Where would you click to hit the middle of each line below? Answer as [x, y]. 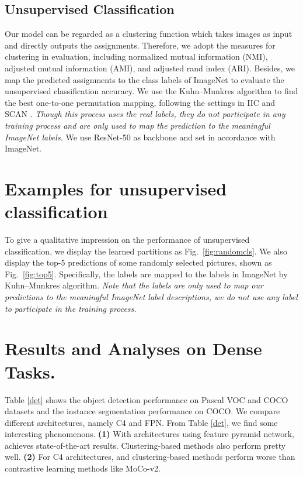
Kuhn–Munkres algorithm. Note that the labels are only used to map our [134, 285]
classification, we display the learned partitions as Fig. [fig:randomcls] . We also [146, 251]
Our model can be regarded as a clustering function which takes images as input [149, 34]
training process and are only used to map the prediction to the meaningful [137, 125]
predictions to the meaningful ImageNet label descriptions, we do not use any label [151, 297]
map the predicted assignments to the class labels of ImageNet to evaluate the [144, 79]
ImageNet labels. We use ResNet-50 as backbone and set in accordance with [140, 137]
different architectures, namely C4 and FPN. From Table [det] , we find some [141, 422]
